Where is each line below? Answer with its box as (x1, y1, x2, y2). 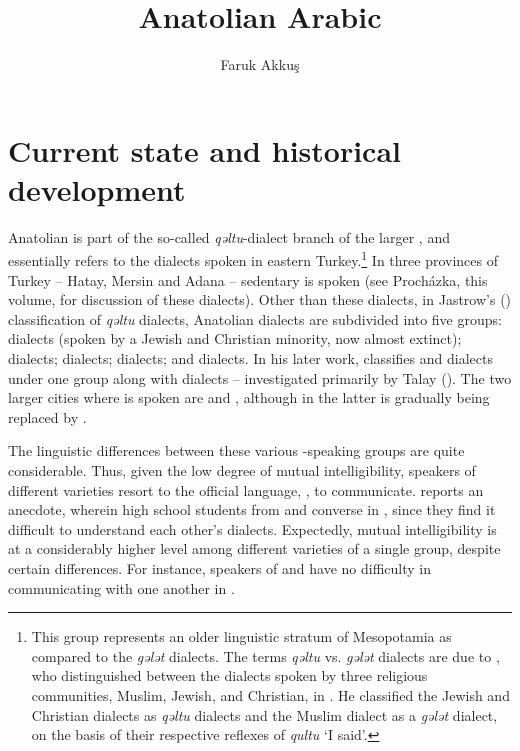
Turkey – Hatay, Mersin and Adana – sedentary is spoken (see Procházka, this (8, 269, 488, 290)
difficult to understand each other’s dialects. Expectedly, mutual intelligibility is (8, 518, 497, 539)
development (8, 168, 186, 209)
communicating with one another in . (8, 577, 235, 598)
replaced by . (8, 406, 87, 427)
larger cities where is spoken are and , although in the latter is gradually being (8, 387, 490, 408)
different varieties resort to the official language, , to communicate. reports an (8, 479, 484, 500)
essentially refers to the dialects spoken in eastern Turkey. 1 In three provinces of (8, 247, 498, 271)
